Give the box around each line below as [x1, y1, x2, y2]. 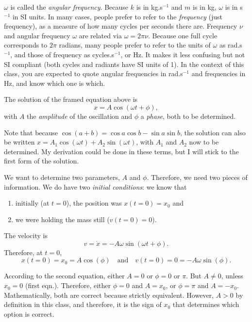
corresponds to [4, 40, 48, 50]
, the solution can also [180, 127, 246, 137]
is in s [225, 2, 243, 12]
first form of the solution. [4, 156, 79, 166]
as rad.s [219, 40, 242, 50]
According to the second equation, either [4, 271, 125, 281]
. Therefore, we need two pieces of [147, 172, 248, 182]
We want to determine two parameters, [4, 172, 120, 182]
